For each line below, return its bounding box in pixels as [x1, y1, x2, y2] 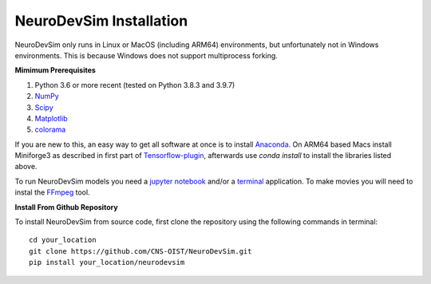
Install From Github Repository [14, 202, 119, 211]
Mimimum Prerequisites [14, 65, 96, 75]
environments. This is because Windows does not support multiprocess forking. [14, 50, 279, 60]
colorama [34, 124, 66, 135]
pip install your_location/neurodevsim [29, 258, 185, 267]
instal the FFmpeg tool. [14, 187, 91, 197]
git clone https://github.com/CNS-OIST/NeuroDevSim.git [29, 247, 252, 255]
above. [14, 162, 38, 172]
